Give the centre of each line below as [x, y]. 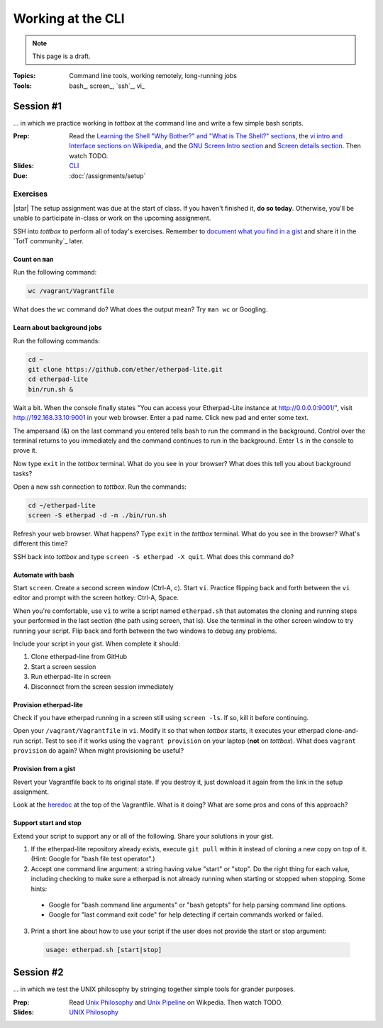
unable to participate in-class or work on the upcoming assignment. [112, 218]
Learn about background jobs [57, 328]
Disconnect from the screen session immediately [102, 686]
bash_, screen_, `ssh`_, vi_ [107, 86]
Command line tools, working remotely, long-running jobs [153, 76]
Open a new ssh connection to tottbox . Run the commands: [100, 487]
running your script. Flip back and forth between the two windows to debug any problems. [145, 631]
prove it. [25, 451]
